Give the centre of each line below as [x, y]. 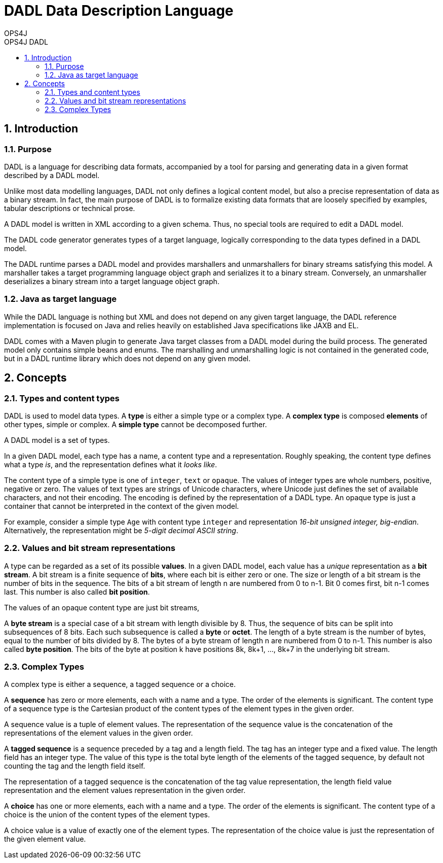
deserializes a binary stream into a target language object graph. [112, 281]
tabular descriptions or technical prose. [70, 208]
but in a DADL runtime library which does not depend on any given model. [127, 358]
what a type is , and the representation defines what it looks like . [111, 464]
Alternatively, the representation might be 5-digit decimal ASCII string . [121, 530]
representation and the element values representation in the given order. [125, 790]
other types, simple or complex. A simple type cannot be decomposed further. [136, 424]
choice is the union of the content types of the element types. [107, 815]
